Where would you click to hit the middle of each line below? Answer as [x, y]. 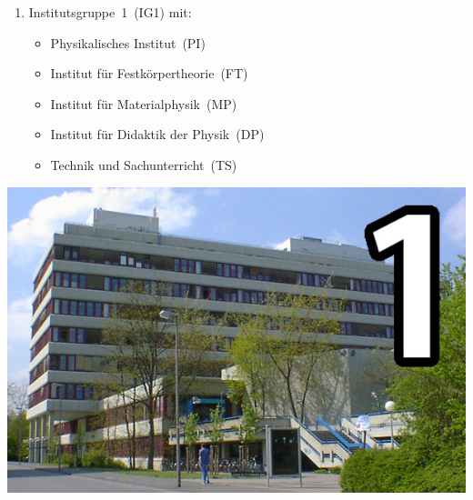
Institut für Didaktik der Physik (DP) [157, 134]
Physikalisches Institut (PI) [128, 42]
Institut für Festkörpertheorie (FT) [149, 73]
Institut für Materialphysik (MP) [144, 103]
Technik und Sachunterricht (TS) [144, 164]
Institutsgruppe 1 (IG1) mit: [110, 12]
